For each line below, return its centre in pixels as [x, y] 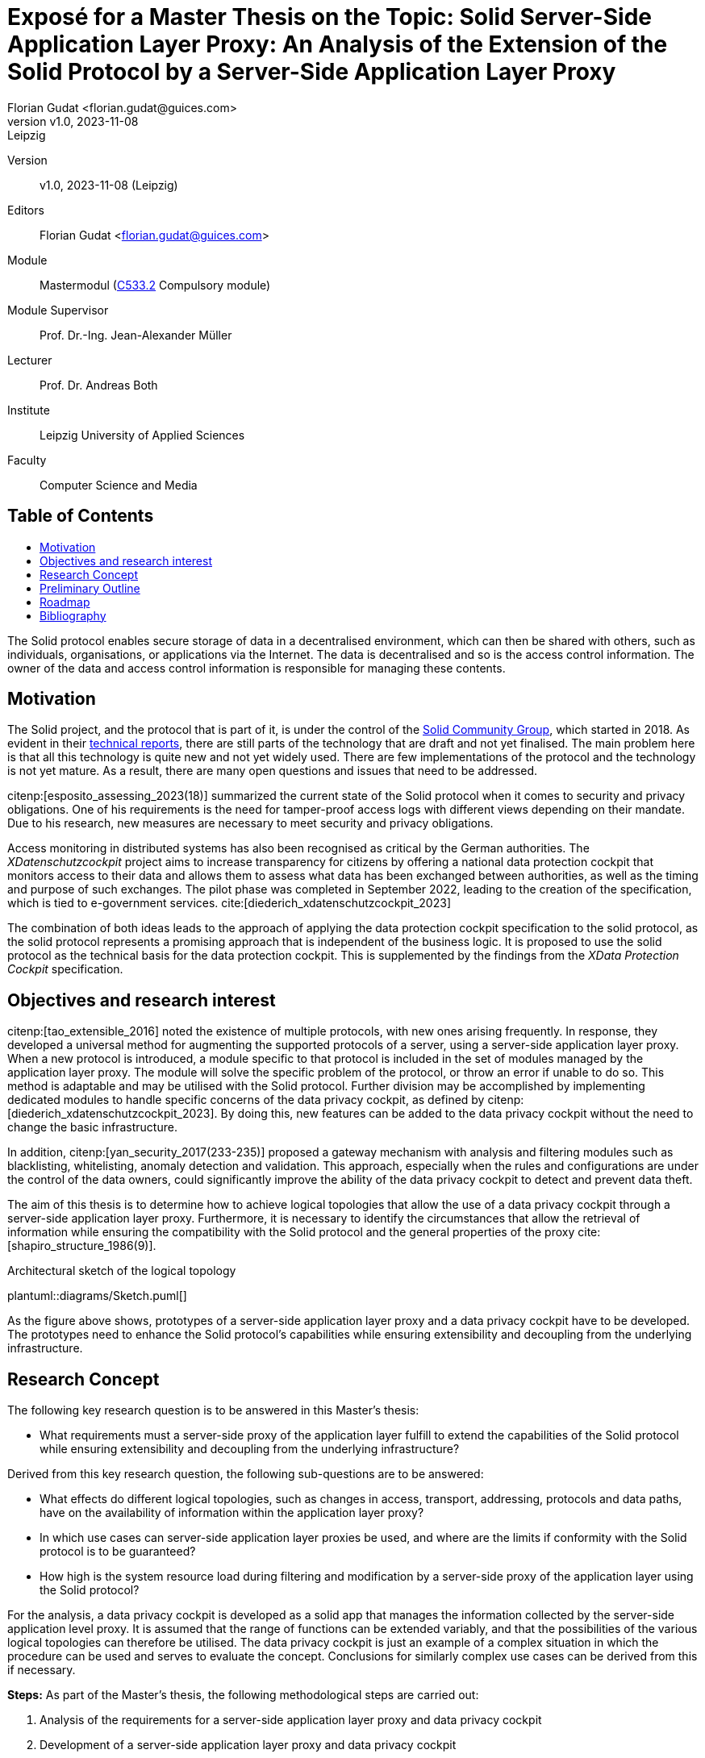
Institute [29, 410]
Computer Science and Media [119, 485]
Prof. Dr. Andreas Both [99, 385]
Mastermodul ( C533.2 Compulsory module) [155, 285]
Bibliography [73, 615]
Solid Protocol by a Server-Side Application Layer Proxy [312, 72]
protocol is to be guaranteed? [118, 1552]
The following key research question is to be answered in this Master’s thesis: [213, 1410]
